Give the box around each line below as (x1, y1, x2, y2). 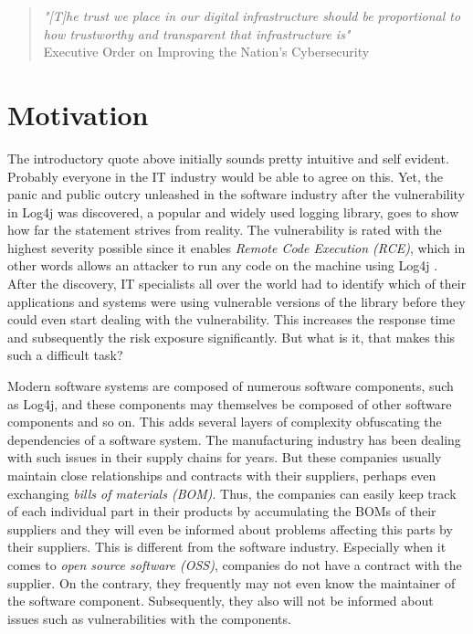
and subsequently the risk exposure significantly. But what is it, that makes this (7, 327, 456, 346)
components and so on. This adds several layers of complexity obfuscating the (7, 412, 442, 431)
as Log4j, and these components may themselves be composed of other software (7, 394, 452, 413)
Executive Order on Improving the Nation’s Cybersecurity (43, 42, 370, 61)
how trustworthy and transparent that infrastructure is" (43, 24, 351, 43)
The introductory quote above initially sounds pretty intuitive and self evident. (7, 148, 449, 167)
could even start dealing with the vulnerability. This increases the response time (7, 310, 456, 329)
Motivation (7, 95, 149, 132)
